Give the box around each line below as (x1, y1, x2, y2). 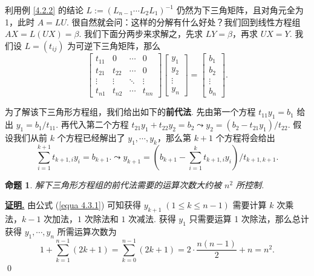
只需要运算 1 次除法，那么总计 (189, 212, 309, 225)
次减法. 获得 (128, 212, 176, 225)
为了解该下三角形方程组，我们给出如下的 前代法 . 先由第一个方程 (5, 105, 256, 118)
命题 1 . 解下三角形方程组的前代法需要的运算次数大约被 (5, 178, 221, 191)
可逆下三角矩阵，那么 (76, 39, 161, 51)
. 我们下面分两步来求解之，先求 (79, 27, 203, 40)
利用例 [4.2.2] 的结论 (5, 4, 83, 16)
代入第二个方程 (69, 118, 129, 131)
